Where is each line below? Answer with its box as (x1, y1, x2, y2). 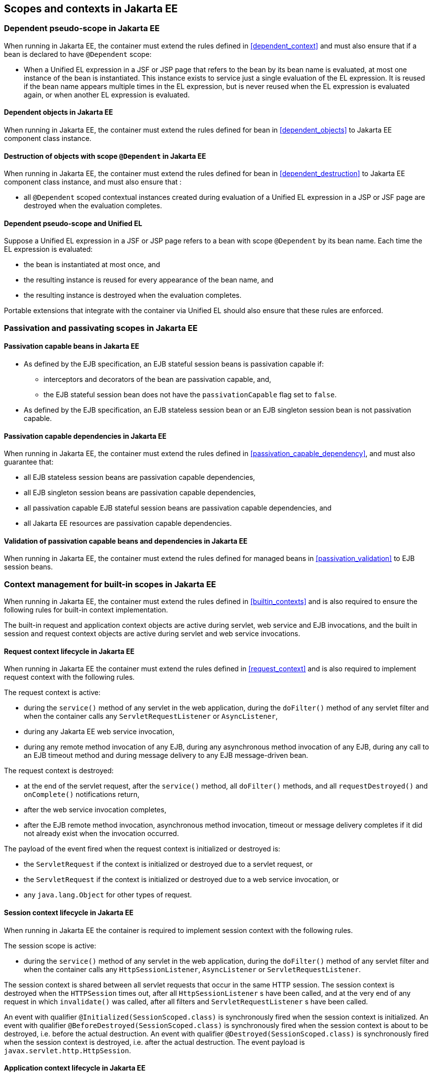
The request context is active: (4, 688, 101, 697)
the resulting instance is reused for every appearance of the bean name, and (24, 276, 274, 284)
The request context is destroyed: (4, 766, 114, 775)
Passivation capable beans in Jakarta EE (4, 342, 139, 351)
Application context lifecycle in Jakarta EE (4, 1064, 146, 1073)
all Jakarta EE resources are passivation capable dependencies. (24, 519, 232, 528)
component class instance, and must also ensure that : (4, 178, 182, 187)
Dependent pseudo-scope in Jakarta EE (4, 23, 160, 34)
